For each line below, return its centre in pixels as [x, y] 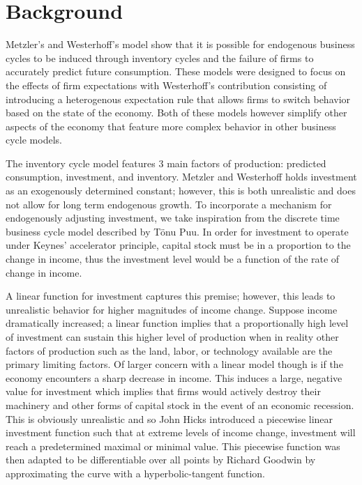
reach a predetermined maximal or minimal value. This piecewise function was [173, 446]
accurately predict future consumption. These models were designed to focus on [176, 71]
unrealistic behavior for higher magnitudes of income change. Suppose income [172, 309]
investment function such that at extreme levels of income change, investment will [181, 432]
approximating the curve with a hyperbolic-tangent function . [135, 473]
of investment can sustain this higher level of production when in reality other [172, 337]
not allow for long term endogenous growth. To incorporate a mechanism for [169, 204]
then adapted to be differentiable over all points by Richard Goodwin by [161, 460]
